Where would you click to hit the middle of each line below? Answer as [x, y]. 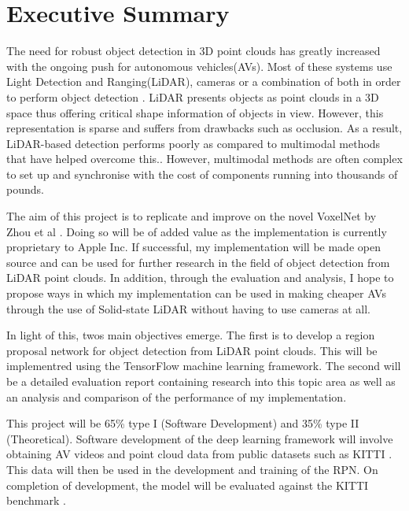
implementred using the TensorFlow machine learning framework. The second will [204, 366]
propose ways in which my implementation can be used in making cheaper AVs [196, 293]
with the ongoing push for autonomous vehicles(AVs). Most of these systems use [199, 66]
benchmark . [36, 500]
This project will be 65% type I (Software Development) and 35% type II [183, 423]
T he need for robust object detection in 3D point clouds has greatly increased [193, 51]
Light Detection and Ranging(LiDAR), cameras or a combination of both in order [204, 81]
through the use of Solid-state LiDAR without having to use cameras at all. [188, 308]
